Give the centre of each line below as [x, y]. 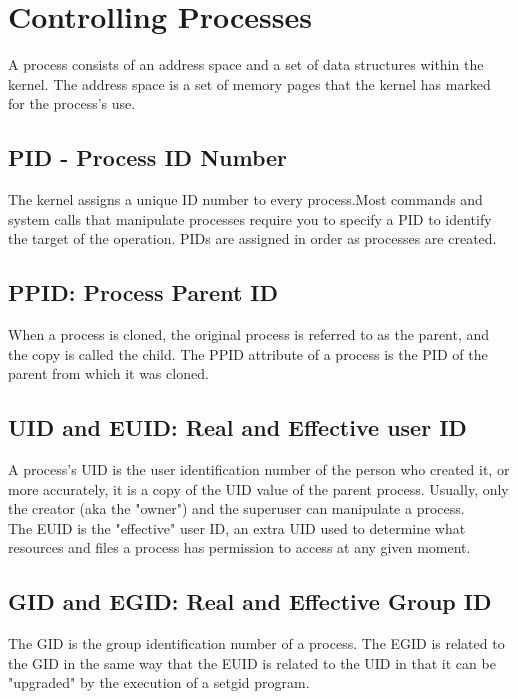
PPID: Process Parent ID [143, 292]
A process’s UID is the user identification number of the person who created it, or [259, 469]
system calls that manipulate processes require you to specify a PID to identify [250, 218]
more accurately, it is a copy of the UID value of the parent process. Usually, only [258, 488]
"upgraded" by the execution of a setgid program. [159, 682]
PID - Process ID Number [148, 157]
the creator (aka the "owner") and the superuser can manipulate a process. [236, 508]
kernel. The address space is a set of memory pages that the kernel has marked [249, 83]
